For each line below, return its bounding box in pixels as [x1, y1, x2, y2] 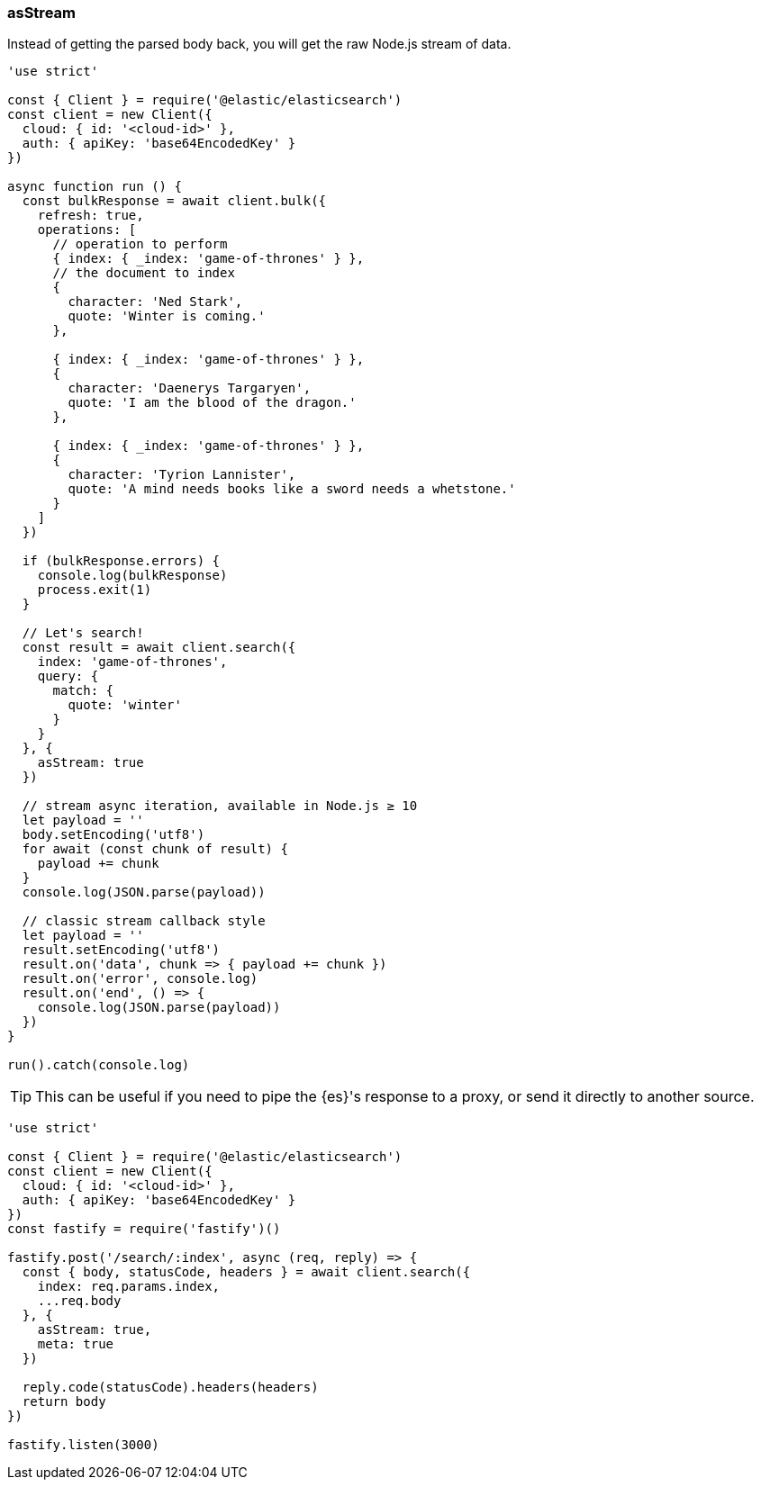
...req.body [37, 1293, 122, 1309]
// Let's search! [22, 626, 144, 641]
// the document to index [52, 266, 235, 281]
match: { [52, 683, 114, 698]
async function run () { [7, 179, 182, 194]
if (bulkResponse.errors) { [22, 554, 221, 569]
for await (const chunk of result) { [22, 842, 288, 857]
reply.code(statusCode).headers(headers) [22, 1380, 319, 1395]
